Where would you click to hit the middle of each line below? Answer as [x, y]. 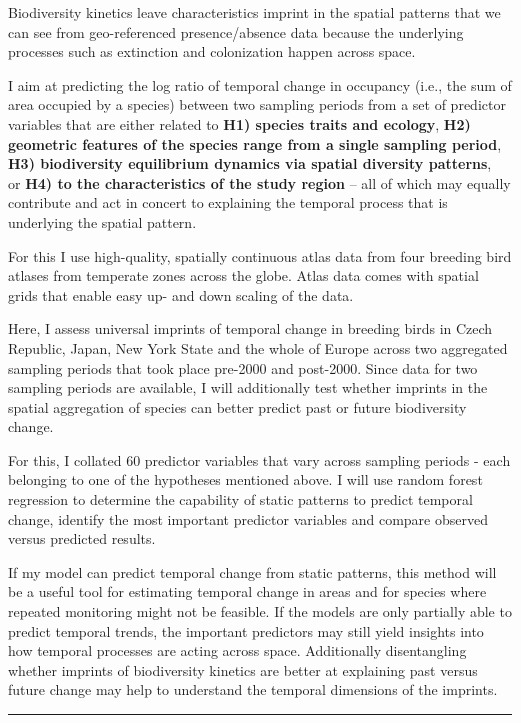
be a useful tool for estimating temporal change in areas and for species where [247, 591]
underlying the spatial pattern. [102, 221]
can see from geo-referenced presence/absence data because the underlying [236, 31]
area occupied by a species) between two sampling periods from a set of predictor [257, 104]
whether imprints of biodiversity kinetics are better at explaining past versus [243, 669]
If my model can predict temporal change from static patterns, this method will [252, 571]
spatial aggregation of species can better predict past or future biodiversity [237, 406]
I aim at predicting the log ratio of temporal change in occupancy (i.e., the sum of [260, 84]
